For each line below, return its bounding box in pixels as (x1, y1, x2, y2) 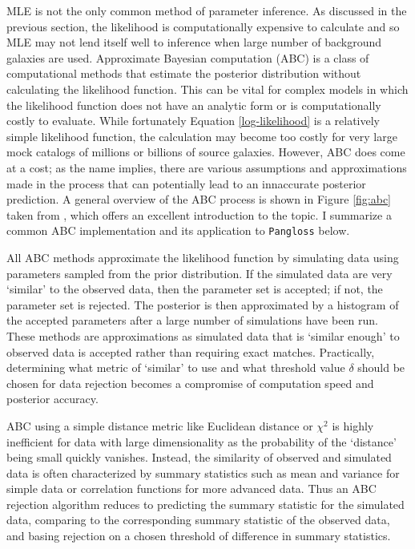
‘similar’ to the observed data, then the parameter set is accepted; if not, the (6, 281, 383, 297)
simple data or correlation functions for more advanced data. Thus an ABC (6, 480, 377, 497)
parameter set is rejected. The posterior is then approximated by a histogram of (6, 296, 399, 313)
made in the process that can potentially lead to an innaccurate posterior (6, 175, 366, 192)
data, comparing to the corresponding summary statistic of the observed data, (6, 511, 390, 528)
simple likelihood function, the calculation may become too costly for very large (6, 127, 397, 144)
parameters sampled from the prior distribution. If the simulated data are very (6, 264, 393, 281)
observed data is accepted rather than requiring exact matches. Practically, (6, 343, 375, 360)
